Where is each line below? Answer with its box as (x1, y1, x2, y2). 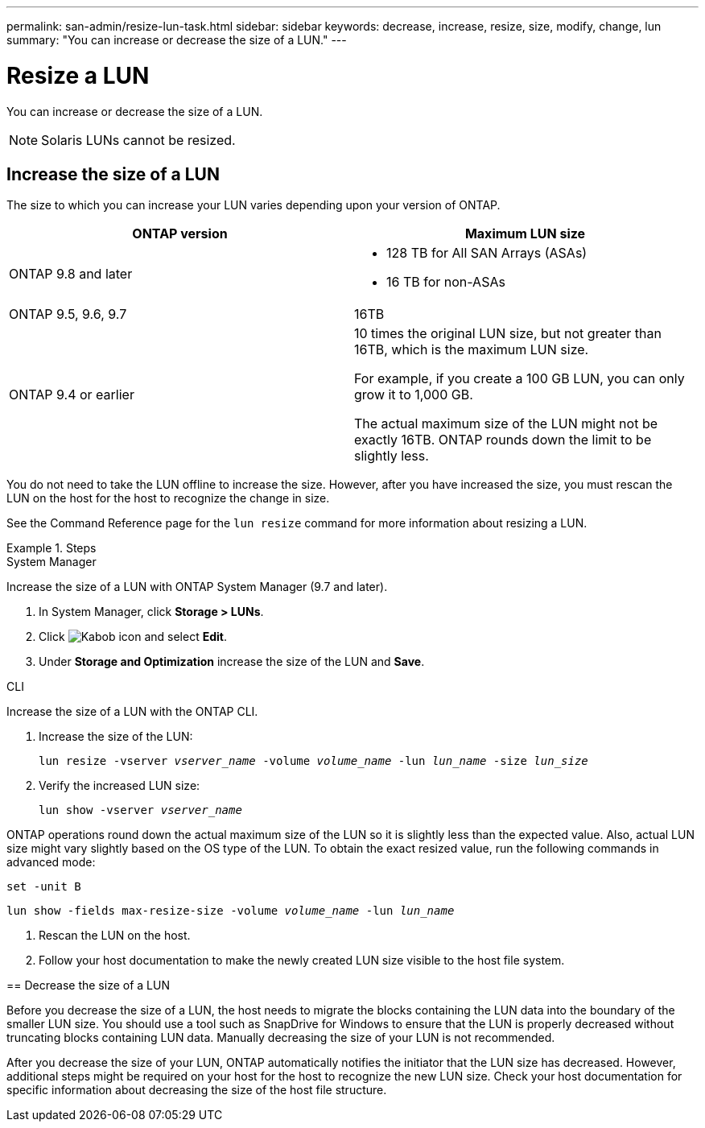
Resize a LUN (6, 61, 150, 89)
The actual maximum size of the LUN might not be (354, 415, 658, 432)
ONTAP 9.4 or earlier (9, 386, 134, 403)
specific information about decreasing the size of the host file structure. (6, 1083, 387, 1097)
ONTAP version (132, 225, 228, 242)
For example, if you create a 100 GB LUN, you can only (354, 370, 685, 387)
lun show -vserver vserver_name (39, 804, 242, 817)
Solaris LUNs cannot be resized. (41, 131, 236, 148)
